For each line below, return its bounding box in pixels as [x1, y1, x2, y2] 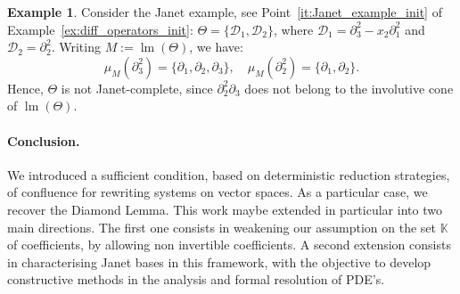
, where [273, 20, 314, 38]
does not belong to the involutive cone [244, 78, 454, 97]
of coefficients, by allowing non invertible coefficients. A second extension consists [7, 235, 451, 254]
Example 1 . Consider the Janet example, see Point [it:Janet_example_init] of [7, 3, 442, 20]
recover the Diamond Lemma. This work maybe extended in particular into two [7, 200, 442, 218]
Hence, [7, 78, 44, 97]
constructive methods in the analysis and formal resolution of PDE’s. [7, 270, 385, 289]
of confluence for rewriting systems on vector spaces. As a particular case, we [7, 183, 428, 201]
